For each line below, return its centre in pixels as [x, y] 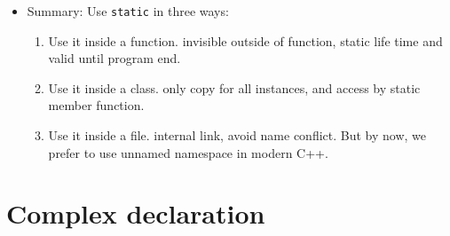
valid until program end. [114, 58]
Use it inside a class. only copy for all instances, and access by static [234, 87]
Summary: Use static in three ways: [128, 11]
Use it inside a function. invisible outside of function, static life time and [245, 40]
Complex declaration [136, 213]
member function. [96, 105]
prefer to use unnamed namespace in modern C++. [188, 152]
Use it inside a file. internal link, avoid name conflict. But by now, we [237, 135]
